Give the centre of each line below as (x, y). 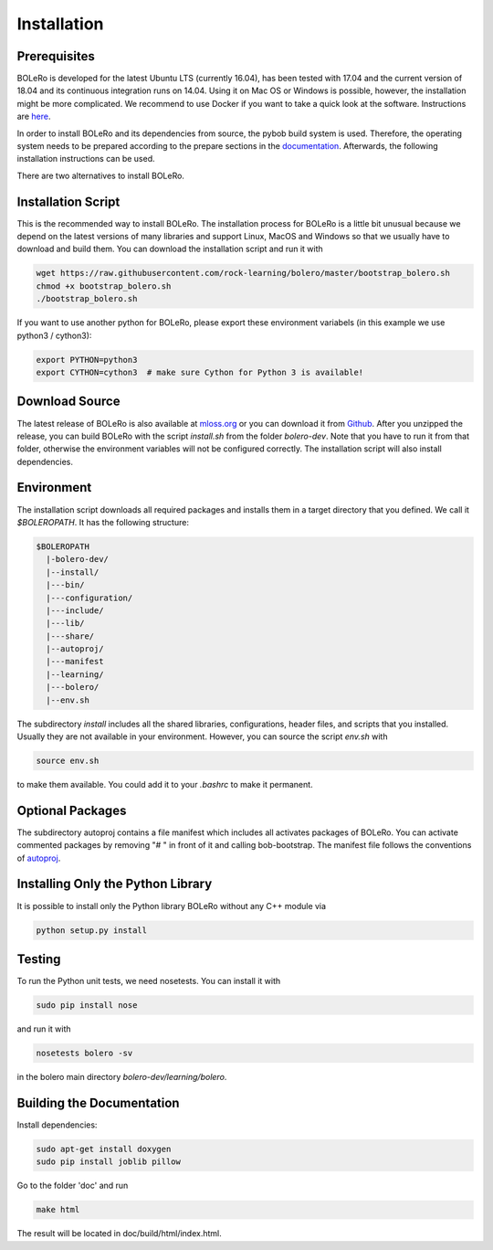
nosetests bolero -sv (84, 1054)
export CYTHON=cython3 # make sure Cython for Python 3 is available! (200, 372)
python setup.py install (92, 930)
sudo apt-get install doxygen (104, 1149)
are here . (34, 117)
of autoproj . (39, 858)
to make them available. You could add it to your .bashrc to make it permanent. (165, 784)
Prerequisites (56, 56)
